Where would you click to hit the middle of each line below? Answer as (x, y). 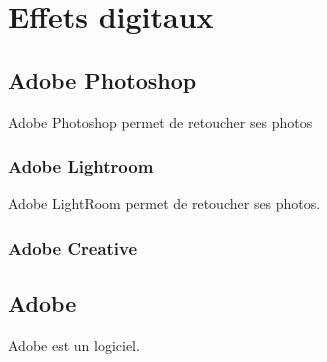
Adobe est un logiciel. (74, 345)
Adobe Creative (73, 247)
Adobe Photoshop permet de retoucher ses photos (160, 121)
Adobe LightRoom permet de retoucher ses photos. (164, 203)
